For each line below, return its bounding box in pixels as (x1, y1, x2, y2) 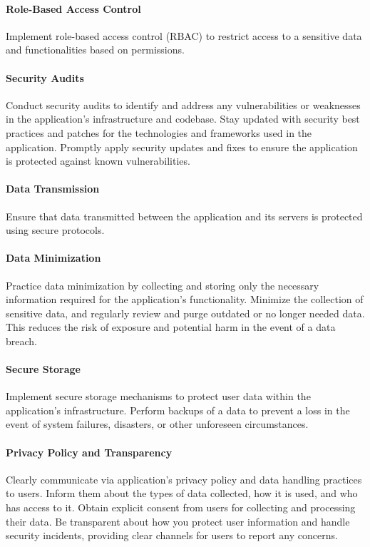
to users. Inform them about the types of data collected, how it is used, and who (6, 486, 358, 501)
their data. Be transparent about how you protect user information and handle (6, 513, 350, 528)
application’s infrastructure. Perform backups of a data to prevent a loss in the (6, 402, 350, 417)
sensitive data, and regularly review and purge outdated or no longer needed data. (6, 305, 365, 320)
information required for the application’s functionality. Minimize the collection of (6, 292, 364, 307)
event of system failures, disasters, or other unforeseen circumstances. (6, 416, 309, 431)
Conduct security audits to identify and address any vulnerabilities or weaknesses (6, 97, 361, 112)
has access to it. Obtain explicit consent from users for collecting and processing (6, 500, 356, 515)
